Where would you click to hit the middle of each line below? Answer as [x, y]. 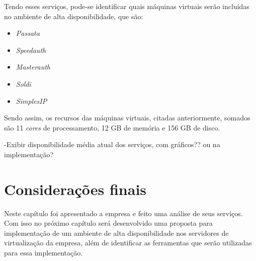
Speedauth [31, 50]
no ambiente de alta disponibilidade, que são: [74, 16]
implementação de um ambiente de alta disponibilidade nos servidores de [116, 233]
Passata [28, 33]
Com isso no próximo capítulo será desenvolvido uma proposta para [108, 223]
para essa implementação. [44, 253]
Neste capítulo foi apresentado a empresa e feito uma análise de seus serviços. [123, 213]
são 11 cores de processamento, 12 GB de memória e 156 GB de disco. [112, 127]
